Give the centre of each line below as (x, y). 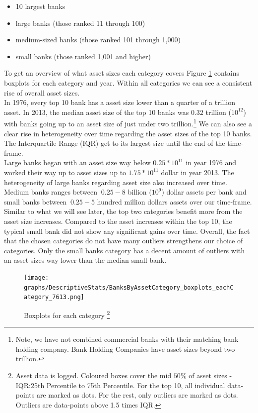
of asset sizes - (210, 375)
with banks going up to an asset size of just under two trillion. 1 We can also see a (128, 123)
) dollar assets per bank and (204, 192)
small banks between (35, 201)
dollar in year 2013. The (197, 172)
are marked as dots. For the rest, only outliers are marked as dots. (137, 395)
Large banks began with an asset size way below (77, 162)
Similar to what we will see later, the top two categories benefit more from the (123, 211)
